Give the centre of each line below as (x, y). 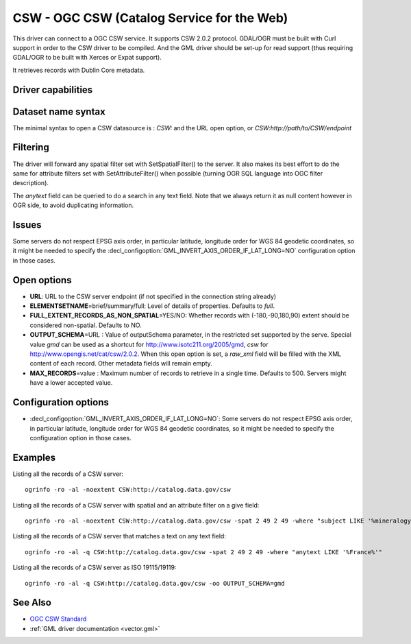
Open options (42, 280)
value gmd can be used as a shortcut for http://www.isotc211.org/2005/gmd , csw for (149, 344)
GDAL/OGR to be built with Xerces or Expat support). (87, 58)
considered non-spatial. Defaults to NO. (86, 325)
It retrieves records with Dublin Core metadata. (79, 70)
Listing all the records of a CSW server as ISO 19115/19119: (95, 568)
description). (31, 183)
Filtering (31, 147)
